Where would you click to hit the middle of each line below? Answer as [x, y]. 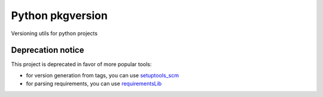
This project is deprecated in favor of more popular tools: [81, 64]
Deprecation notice [48, 50]
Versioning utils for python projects [54, 33]
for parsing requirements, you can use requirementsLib [94, 84]
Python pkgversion [59, 15]
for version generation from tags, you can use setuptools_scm [103, 75]
